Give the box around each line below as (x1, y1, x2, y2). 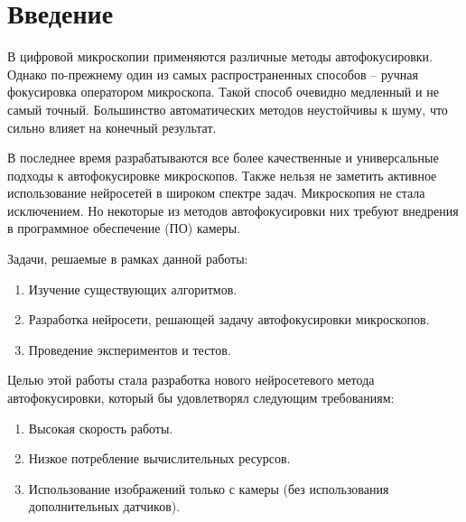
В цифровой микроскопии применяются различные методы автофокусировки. (7, 47, 433, 66)
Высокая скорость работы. (28, 418, 173, 437)
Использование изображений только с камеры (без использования (28, 479, 389, 498)
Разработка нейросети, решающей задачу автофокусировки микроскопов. (28, 310, 430, 329)
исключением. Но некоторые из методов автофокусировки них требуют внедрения (7, 200, 459, 219)
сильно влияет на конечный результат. (7, 117, 217, 136)
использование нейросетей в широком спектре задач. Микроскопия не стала (7, 183, 425, 202)
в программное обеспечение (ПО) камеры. (7, 219, 241, 238)
